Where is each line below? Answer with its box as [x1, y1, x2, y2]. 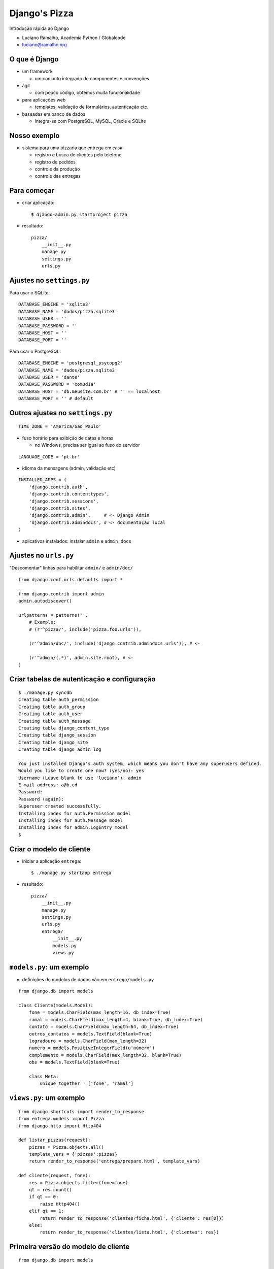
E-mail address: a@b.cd [18, 782, 78, 788]
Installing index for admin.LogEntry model [18, 825, 128, 830]
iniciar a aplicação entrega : [22, 858, 81, 864]
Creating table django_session [18, 732, 96, 738]
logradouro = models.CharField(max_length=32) [28, 1038, 147, 1044]
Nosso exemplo [9, 131, 60, 140]
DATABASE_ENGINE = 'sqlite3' [18, 302, 91, 307]
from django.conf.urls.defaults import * [18, 577, 123, 582]
